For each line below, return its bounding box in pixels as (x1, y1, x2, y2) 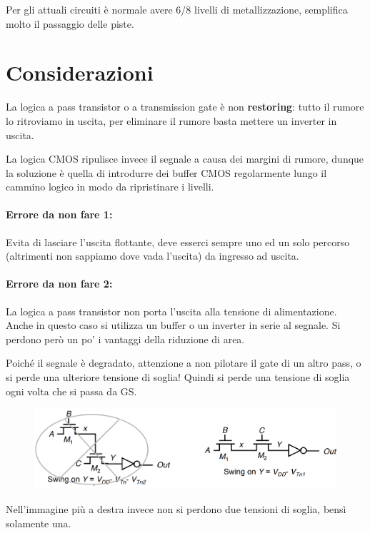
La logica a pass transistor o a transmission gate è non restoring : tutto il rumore (6, 99, 364, 114)
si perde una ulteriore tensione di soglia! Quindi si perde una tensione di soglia (6, 370, 350, 385)
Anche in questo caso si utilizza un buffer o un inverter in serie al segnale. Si (6, 318, 341, 333)
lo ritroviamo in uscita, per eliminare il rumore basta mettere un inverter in (6, 113, 337, 128)
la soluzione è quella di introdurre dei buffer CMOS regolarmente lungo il (6, 165, 327, 180)
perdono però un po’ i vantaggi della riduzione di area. (6, 331, 245, 346)
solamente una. (6, 515, 71, 530)
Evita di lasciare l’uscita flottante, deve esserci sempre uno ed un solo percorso (6, 234, 350, 249)
